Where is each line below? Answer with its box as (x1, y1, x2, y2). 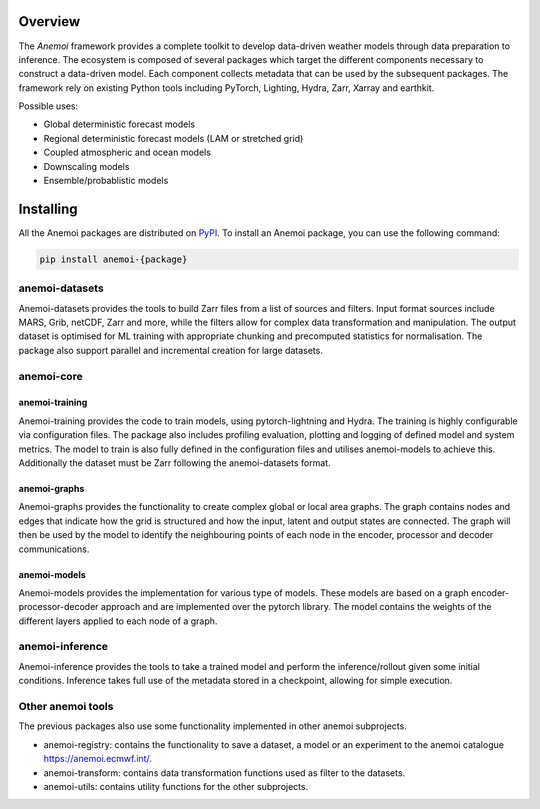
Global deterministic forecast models (43, 118, 196, 130)
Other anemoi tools (18, 699, 114, 713)
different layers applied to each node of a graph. (18, 615, 218, 627)
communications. (18, 543, 90, 555)
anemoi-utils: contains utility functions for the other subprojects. (43, 780, 309, 792)
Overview (18, 13, 81, 30)
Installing (18, 200, 79, 217)
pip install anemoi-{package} (39, 253, 188, 265)
